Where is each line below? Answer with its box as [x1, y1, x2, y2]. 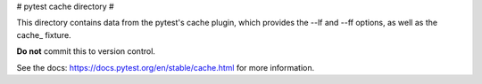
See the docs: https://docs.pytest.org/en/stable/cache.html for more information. [16, 62, 315, 73]
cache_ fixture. [16, 29, 71, 40]
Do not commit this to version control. [16, 46, 156, 57]
